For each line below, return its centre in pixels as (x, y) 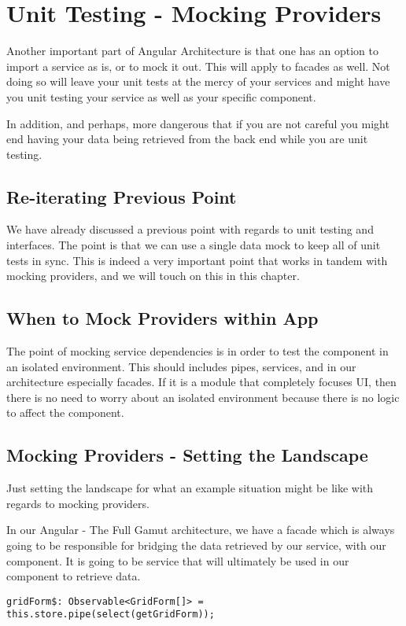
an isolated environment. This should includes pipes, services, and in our (181, 366)
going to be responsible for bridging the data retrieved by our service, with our (196, 545)
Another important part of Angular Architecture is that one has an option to (192, 51)
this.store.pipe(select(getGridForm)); (111, 615)
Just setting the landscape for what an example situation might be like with (190, 488)
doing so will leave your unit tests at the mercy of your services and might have (198, 81)
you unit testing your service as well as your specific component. (161, 96)
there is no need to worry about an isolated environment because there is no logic (203, 397)
